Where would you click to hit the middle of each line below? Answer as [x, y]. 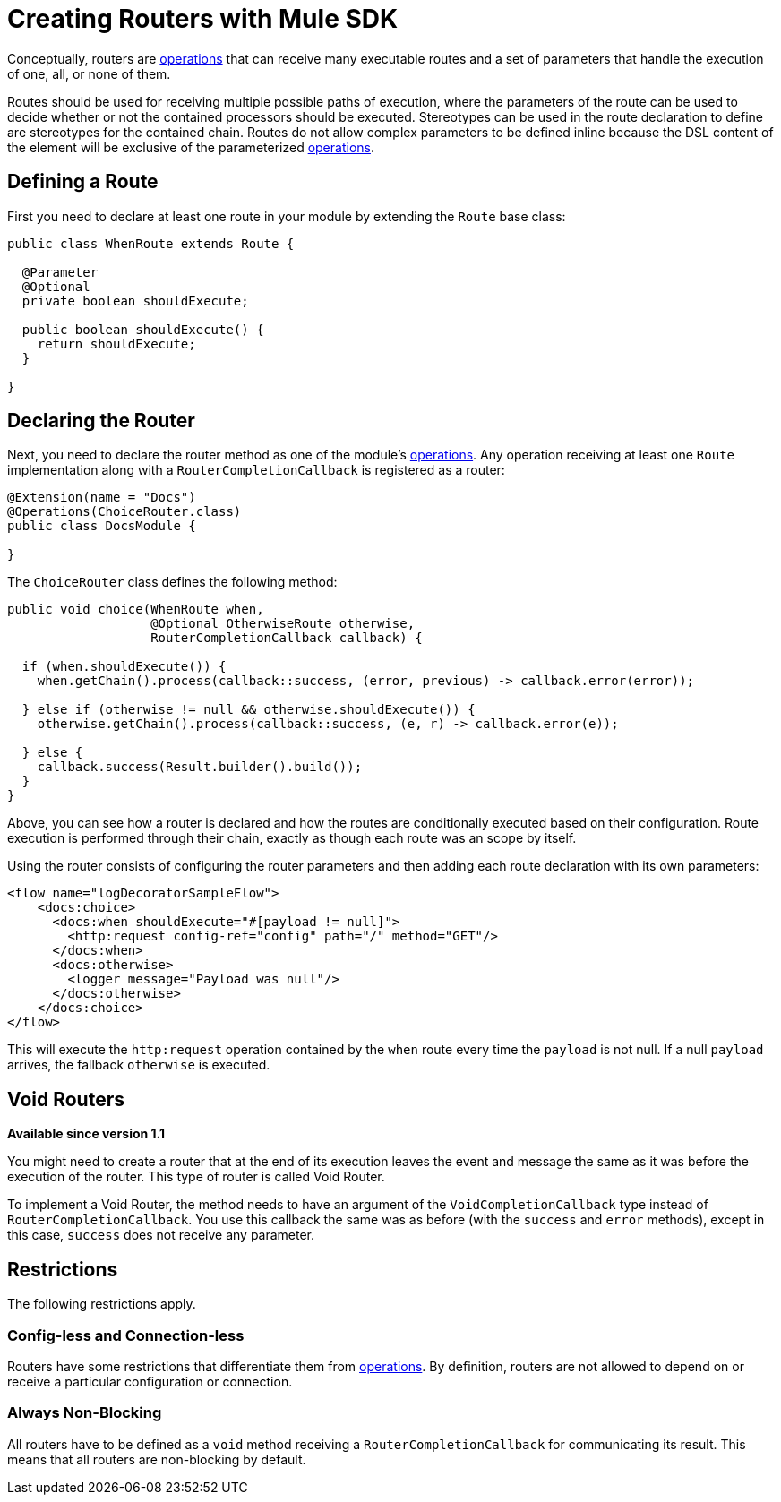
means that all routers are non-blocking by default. [157, 1459]
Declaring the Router [101, 421]
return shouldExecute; [116, 343]
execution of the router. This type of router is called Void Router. [196, 1177]
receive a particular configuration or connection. [150, 1381]
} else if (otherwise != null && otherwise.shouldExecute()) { [249, 710]
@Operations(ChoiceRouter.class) [124, 512]
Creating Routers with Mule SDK [203, 19]
